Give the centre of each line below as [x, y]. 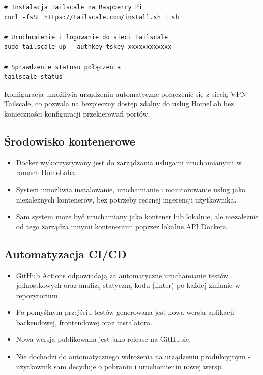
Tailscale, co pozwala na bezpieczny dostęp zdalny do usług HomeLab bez [119, 104]
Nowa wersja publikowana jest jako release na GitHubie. [104, 339]
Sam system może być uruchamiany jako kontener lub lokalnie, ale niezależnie [137, 217]
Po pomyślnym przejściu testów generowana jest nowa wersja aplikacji [125, 312]
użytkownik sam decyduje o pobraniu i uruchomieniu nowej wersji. [120, 366]
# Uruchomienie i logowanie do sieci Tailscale [86, 37]
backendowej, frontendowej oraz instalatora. [84, 322]
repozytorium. [38, 295]
